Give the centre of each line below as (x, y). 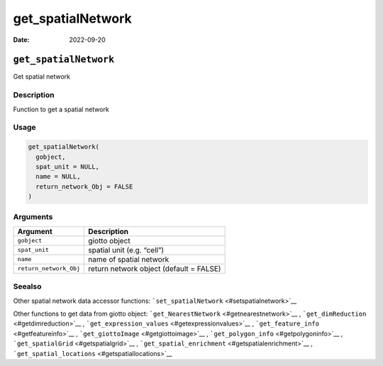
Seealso (27, 287)
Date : (21, 40)
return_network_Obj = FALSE (84, 187)
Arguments (33, 217)
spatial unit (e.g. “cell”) (126, 250)
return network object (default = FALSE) (155, 268)
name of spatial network (129, 259)
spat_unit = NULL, (67, 166)
